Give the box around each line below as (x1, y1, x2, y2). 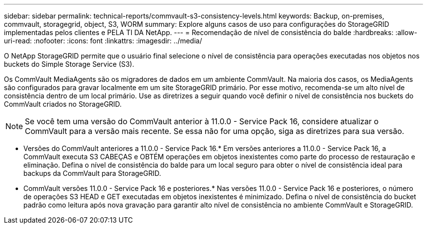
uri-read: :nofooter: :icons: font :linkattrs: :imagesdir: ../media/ (4, 37, 202, 45)
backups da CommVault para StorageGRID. (23, 169, 161, 177)
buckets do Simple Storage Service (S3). (4, 60, 135, 68)
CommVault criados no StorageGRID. (4, 100, 122, 108)
